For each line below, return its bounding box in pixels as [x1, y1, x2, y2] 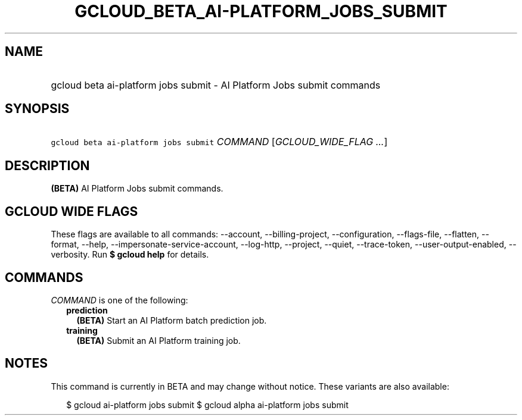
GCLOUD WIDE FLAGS [5, 203, 138, 219]
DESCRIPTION [5, 158, 90, 173]
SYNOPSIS [5, 101, 70, 117]
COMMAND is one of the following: [51, 294, 188, 305]
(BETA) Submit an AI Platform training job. [76, 335, 241, 346]
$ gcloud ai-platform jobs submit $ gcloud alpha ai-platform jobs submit [66, 399, 349, 410]
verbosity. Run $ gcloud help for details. [51, 249, 209, 260]
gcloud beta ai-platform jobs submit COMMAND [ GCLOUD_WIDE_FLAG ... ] [51, 136, 388, 148]
